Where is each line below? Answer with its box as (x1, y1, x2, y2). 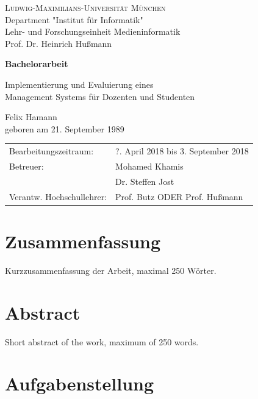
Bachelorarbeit (5, 57, 68, 70)
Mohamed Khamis (115, 159, 184, 172)
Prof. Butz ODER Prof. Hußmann (115, 190, 243, 203)
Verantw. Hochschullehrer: (9, 190, 107, 203)
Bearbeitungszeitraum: (9, 145, 94, 157)
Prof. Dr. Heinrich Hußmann (5, 37, 112, 49)
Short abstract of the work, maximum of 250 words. (5, 335, 199, 348)
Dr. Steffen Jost (115, 174, 174, 187)
